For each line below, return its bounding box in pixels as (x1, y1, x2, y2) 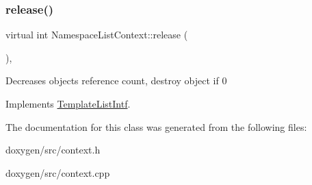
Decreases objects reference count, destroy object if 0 (5, 73, 227, 88)
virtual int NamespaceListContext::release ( (5, 27, 188, 42)
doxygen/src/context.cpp (5, 165, 110, 180)
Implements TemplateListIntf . (5, 97, 131, 110)
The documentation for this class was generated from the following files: (5, 119, 307, 134)
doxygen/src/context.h (5, 143, 101, 157)
